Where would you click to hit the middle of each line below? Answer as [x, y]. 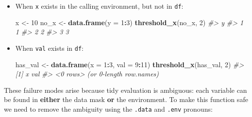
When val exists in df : [49, 48]
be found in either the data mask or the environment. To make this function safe [126, 99]
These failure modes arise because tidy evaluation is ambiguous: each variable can [126, 90]
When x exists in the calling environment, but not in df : [99, 6]
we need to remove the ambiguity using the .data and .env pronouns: [108, 109]
